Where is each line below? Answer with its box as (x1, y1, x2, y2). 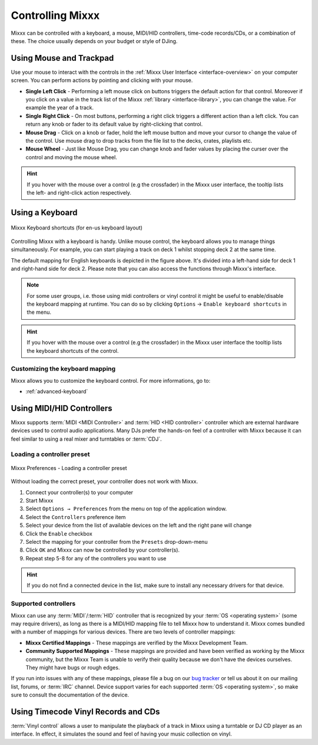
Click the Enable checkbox (25, 530, 92, 537)
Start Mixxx (25, 497, 54, 504)
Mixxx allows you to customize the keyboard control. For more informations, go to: (11, 377, 211, 384)
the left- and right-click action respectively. (26, 189, 132, 196)
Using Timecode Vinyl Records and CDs (11, 707, 160, 717)
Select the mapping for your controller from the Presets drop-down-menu (25, 538, 208, 545)
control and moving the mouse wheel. (25, 153, 117, 160)
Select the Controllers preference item (25, 513, 126, 520)
